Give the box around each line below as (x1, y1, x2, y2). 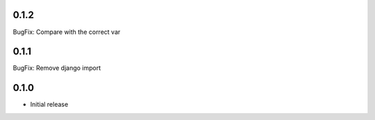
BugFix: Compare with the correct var (12, 28, 121, 36)
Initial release (30, 101, 69, 109)
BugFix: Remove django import (12, 64, 101, 72)
